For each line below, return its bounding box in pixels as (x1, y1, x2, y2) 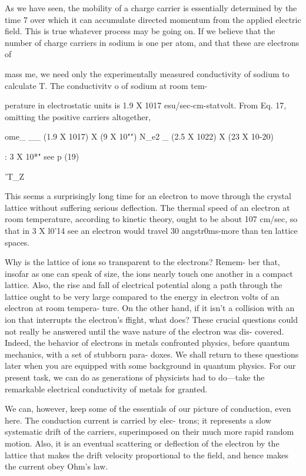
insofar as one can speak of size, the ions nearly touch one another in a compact (5, 267, 293, 279)
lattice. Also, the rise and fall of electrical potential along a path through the (5, 279, 282, 291)
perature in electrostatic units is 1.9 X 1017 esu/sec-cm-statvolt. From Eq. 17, (5, 99, 287, 111)
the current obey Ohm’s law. (5, 460, 108, 472)
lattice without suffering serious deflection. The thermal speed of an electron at (5, 201, 290, 213)
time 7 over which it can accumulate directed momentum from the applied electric (5, 13, 301, 25)
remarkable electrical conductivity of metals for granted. (5, 382, 208, 395)
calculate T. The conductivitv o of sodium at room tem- (5, 79, 208, 91)
